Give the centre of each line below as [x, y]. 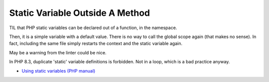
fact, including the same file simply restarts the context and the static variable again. [96, 43]
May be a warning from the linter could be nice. [58, 52]
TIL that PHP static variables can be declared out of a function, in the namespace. [93, 28]
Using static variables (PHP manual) [59, 71]
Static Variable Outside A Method [80, 13]
